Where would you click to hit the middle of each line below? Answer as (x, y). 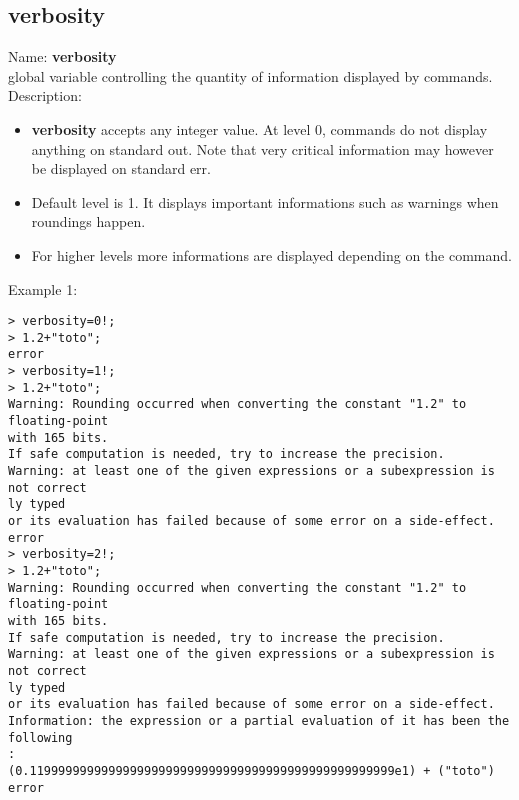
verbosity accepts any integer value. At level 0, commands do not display (259, 128)
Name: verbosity (62, 56)
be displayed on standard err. (121, 168)
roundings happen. (88, 221)
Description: (45, 95)
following (40, 737)
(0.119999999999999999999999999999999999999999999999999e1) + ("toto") (251, 770)
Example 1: (43, 288)
